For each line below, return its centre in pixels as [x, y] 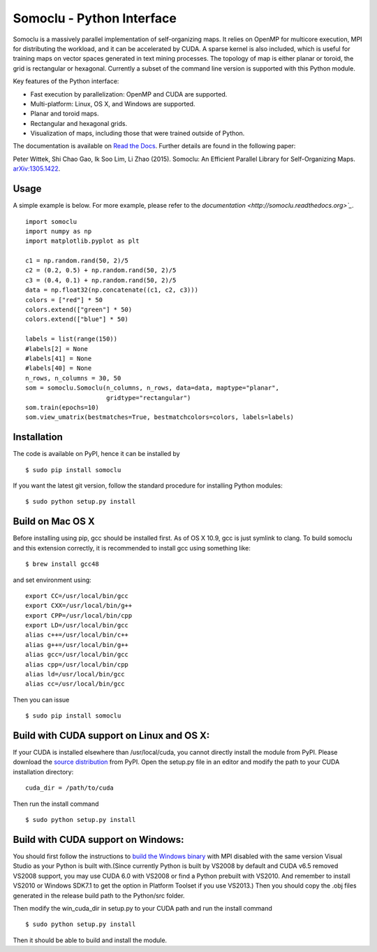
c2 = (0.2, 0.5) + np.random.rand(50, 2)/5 [101, 270]
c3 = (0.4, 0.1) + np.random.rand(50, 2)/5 [101, 280]
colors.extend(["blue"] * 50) [77, 319]
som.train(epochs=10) [62, 407]
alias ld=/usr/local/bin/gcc [75, 674]
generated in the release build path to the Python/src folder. [99, 895]
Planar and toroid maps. [65, 114]
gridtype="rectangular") [148, 398]
